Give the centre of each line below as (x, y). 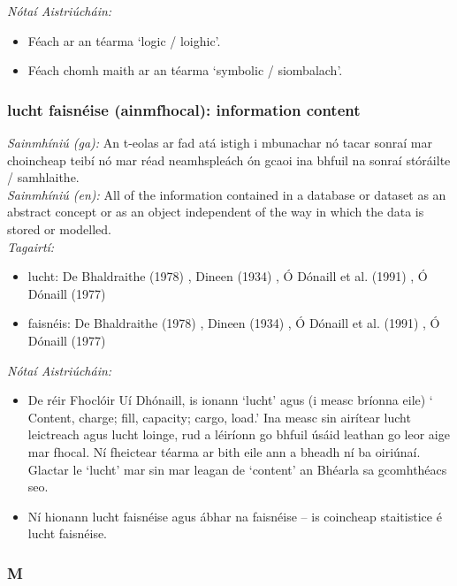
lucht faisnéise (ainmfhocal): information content (184, 109)
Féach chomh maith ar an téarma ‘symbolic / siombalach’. (185, 70)
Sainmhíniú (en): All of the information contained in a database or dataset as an (227, 194)
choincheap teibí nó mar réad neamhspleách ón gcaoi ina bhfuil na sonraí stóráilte (229, 160)
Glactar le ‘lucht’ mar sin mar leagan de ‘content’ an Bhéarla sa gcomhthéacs (237, 469)
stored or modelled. (59, 228)
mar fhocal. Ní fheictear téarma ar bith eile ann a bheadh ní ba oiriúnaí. (224, 451)
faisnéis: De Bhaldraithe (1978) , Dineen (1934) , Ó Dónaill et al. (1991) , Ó (234, 323)
